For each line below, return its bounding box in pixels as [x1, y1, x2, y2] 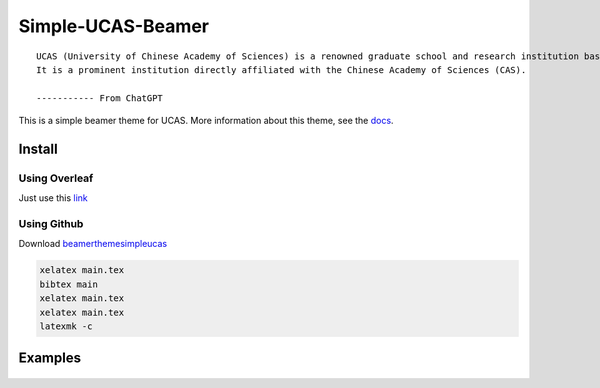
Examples [18, 350, 82, 367]
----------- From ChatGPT [36, 92, 164, 104]
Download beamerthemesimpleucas [18, 238, 168, 250]
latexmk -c [39, 320, 93, 332]
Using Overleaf [18, 171, 94, 185]
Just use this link [18, 192, 89, 204]
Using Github [18, 217, 84, 231]
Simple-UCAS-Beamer [18, 15, 210, 37]
